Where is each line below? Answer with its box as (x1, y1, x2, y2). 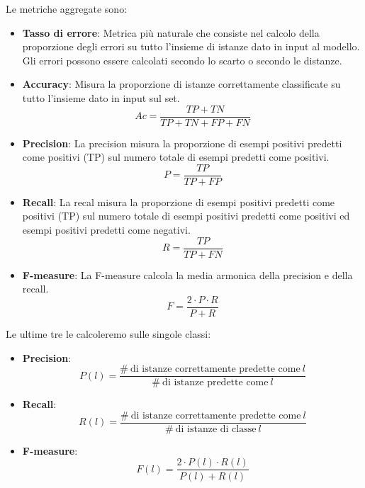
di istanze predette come (162, 378, 269, 388)
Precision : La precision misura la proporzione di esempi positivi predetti (22, 135, 342, 150)
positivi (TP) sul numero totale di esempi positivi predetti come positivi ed (22, 208, 350, 223)
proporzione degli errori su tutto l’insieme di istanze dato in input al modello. (22, 39, 360, 54)
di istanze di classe (175, 424, 257, 434)
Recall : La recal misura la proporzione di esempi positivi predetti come (22, 194, 335, 209)
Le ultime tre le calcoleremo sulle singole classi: (6, 326, 211, 341)
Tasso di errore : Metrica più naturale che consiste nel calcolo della (22, 25, 320, 40)
